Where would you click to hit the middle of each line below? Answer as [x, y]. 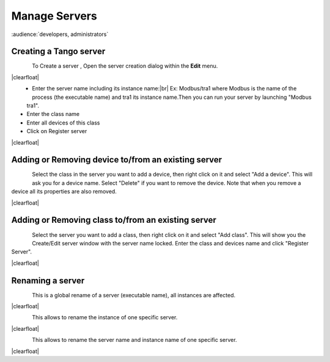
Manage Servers [54, 16]
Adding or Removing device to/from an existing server [117, 160]
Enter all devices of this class [63, 123]
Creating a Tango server [58, 52]
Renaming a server [48, 281]
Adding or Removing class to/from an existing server [114, 220]
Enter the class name [53, 114]
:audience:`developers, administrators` [60, 34]
